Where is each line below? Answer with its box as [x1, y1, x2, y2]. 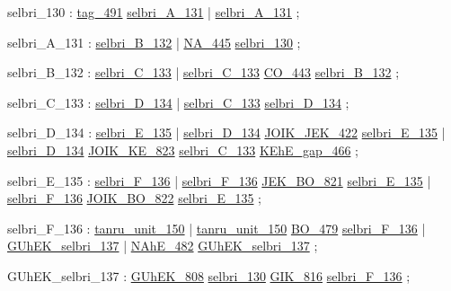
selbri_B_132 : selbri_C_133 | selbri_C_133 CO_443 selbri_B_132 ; [7, 63, 400, 82]
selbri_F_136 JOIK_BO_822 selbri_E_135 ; [7, 189, 262, 207]
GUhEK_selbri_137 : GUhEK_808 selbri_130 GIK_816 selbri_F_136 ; [7, 266, 411, 285]
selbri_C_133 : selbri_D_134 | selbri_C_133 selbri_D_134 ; [7, 93, 349, 111]
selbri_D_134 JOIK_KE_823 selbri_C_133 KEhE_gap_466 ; [7, 140, 358, 159]
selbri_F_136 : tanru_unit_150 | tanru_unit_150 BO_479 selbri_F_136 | [7, 218, 426, 237]
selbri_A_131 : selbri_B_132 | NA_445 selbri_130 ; [7, 32, 301, 51]
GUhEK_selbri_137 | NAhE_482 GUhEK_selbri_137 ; [7, 236, 318, 255]
